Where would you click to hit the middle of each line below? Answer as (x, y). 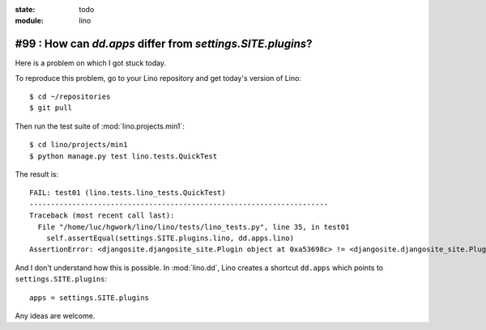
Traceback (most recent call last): (102, 216)
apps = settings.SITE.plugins (90, 298)
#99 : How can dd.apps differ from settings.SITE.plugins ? (164, 44)
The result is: (37, 175)
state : (25, 9)
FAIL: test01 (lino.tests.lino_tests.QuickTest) (128, 193)
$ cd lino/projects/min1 (79, 145)
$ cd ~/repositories (70, 97)
